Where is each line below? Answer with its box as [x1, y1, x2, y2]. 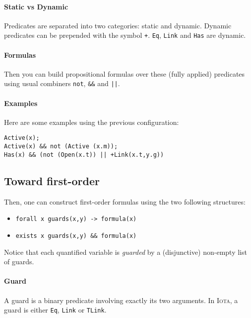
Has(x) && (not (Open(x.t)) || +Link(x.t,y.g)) [4, 151, 164, 158]
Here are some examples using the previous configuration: [4, 116, 179, 127]
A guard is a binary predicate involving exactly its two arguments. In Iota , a [4, 295, 238, 305]
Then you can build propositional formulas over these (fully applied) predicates [4, 68, 245, 79]
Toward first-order [4, 173, 100, 188]
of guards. [4, 256, 34, 267]
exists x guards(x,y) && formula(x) [15, 232, 137, 239]
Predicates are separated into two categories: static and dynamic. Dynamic [4, 20, 232, 30]
